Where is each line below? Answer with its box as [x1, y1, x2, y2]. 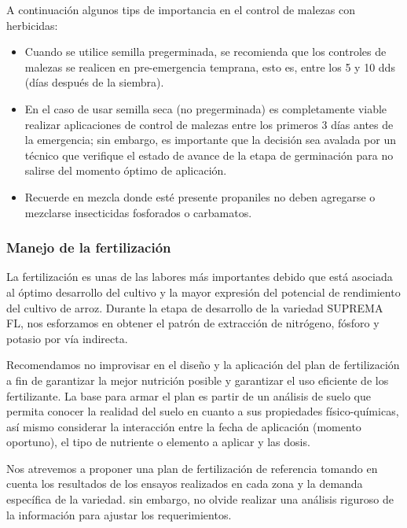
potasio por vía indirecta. [6, 330, 128, 346]
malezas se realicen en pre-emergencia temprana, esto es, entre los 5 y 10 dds [24, 58, 395, 75]
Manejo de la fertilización [6, 238, 171, 257]
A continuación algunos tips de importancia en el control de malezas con [6, 2, 356, 17]
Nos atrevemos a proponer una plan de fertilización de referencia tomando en [6, 460, 378, 476]
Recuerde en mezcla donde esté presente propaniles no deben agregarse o [24, 188, 376, 205]
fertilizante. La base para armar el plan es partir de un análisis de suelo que [6, 387, 371, 404]
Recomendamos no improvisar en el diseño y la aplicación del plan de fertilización [6, 356, 400, 373]
